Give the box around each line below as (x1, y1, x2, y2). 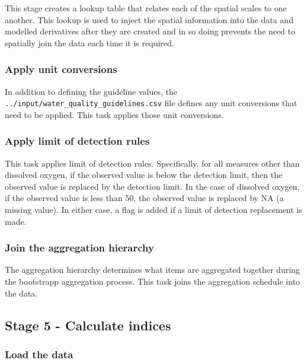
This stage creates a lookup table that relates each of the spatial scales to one (5, 2, 287, 14)
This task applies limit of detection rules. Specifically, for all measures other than (5, 157, 300, 169)
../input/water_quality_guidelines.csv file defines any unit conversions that (5, 97, 298, 109)
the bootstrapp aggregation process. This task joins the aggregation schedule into (5, 275, 300, 288)
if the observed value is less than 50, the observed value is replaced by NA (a (5, 192, 284, 204)
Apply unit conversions (5, 62, 117, 77)
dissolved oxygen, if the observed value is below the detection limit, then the (5, 168, 283, 181)
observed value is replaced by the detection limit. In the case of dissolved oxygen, (5, 180, 300, 192)
